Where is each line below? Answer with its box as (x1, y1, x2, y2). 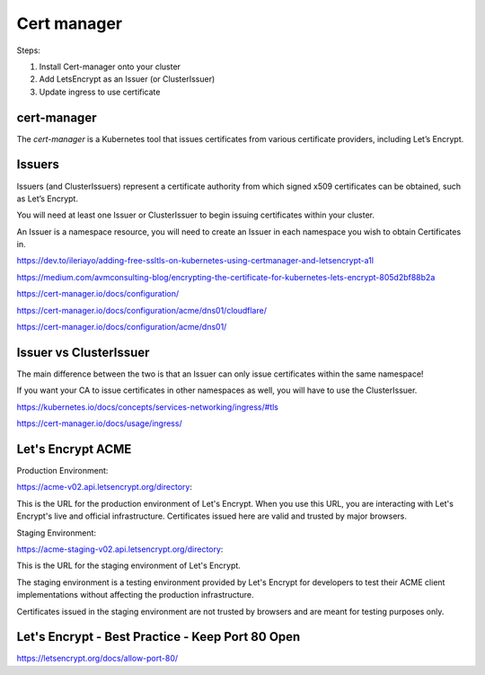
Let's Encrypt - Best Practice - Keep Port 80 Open (16, 629, 301, 644)
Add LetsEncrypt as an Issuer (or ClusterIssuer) (39, 74, 216, 84)
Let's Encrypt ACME (16, 441, 132, 457)
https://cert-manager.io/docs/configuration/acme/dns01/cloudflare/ (16, 305, 267, 315)
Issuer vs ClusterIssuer (16, 344, 150, 360)
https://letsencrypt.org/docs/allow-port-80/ (16, 653, 179, 664)
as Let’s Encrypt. (16, 193, 78, 204)
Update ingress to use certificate (39, 86, 161, 97)
